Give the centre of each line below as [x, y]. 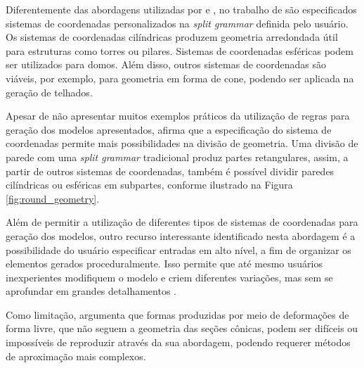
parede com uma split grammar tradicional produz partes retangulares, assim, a [177, 157]
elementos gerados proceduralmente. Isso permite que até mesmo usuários [164, 264]
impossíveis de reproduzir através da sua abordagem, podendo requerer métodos [178, 342]
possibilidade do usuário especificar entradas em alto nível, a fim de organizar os [178, 249]
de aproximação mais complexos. [76, 356]
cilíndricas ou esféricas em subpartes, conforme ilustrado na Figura [149, 185]
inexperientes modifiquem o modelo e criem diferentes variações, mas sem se [169, 277]
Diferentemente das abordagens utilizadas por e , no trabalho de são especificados [181, 9]
